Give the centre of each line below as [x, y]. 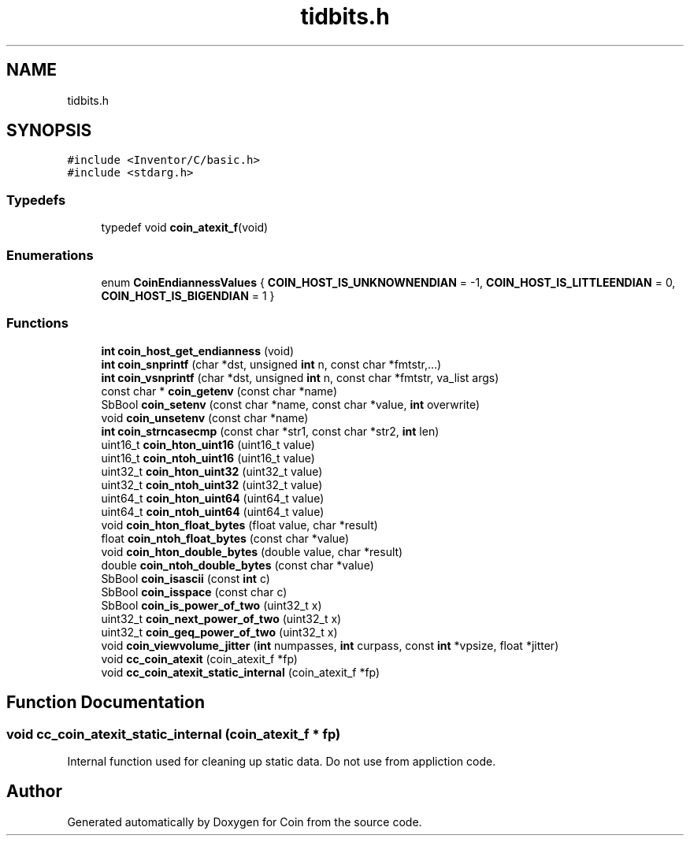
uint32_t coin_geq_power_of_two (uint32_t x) [219, 632]
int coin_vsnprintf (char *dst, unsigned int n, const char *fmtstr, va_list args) [300, 377]
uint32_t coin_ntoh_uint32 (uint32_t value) [212, 484]
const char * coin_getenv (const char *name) [219, 391]
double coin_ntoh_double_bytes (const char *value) [237, 565]
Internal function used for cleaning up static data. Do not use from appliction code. [282, 761]
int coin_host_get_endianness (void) [198, 351]
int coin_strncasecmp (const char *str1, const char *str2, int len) [270, 431]
